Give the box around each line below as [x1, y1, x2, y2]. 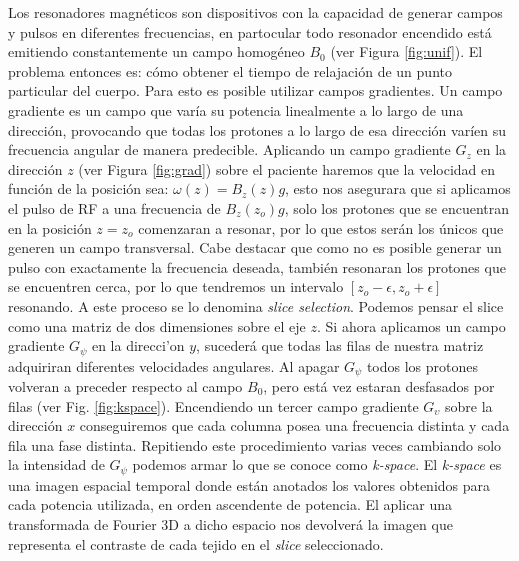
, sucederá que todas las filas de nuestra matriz [196, 335, 484, 356]
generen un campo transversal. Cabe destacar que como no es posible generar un [8, 237, 502, 258]
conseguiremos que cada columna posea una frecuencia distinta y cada [79, 415, 510, 436]
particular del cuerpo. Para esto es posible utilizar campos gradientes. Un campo [8, 80, 503, 101]
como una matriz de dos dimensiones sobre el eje [8, 315, 306, 336]
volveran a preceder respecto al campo [8, 376, 243, 396]
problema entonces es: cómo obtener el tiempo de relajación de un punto [8, 60, 452, 81]
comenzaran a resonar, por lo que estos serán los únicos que [138, 217, 504, 238]
